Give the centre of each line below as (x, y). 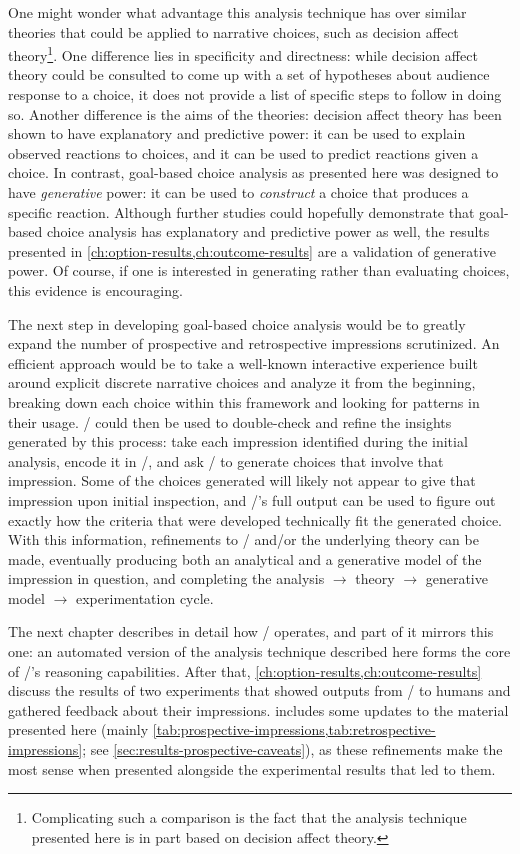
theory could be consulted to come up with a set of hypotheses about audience (249, 74)
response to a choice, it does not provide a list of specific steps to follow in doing (255, 94)
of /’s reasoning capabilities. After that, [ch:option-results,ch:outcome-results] (245, 670)
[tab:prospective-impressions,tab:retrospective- (294, 729)
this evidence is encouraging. (95, 289)
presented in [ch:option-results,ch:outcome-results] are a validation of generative (252, 250)
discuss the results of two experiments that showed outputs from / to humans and (259, 690)
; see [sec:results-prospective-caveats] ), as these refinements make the (292, 749)
